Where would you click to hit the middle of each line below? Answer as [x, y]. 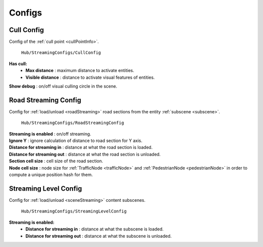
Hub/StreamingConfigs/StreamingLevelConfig [74, 211]
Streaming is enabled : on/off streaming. [50, 134]
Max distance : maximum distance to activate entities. [80, 71]
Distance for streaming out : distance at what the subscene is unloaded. [99, 236]
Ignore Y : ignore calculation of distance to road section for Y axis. [76, 141]
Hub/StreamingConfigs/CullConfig [61, 53]
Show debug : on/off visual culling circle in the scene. [63, 86]
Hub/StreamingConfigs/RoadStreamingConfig [73, 123]
